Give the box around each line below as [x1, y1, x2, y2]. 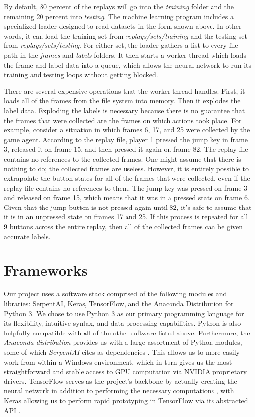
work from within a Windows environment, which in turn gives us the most [4, 356, 232, 367]
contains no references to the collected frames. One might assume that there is [4, 153, 241, 164]
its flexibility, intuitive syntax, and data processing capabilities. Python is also [4, 318, 241, 328]
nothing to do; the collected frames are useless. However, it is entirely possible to [4, 163, 249, 173]
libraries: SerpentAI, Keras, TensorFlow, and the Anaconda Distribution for [4, 298, 234, 308]
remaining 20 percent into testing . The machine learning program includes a [4, 11, 234, 21]
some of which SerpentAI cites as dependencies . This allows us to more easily [4, 346, 240, 357]
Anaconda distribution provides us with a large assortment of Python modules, [4, 337, 242, 347]
